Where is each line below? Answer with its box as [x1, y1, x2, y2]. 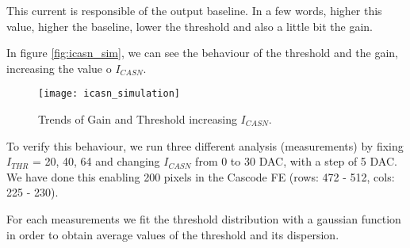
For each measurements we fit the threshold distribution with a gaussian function [6, 211, 401, 227]
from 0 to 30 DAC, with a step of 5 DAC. [195, 153, 397, 170]
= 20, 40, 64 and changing [32, 153, 160, 170]
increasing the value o [6, 59, 112, 76]
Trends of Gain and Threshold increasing [38, 111, 237, 128]
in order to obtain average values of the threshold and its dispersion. [6, 226, 339, 242]
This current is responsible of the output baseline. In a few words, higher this [6, 2, 382, 18]
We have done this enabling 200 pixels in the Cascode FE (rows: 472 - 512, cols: [6, 168, 395, 185]
